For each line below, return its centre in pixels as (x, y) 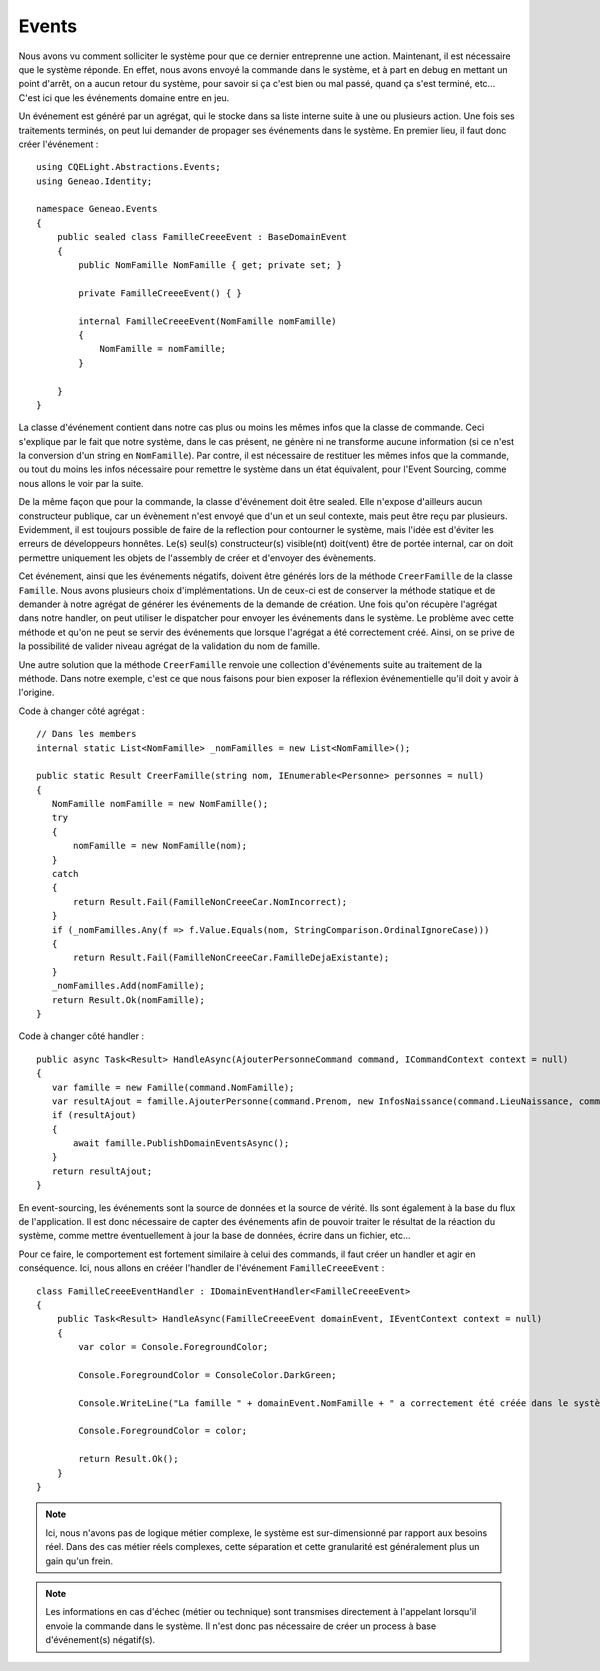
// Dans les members (86, 734)
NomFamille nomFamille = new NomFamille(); (160, 804)
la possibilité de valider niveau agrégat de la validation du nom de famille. (169, 646)
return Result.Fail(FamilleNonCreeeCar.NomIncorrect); (210, 901)
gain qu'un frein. (79, 1561)
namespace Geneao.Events (97, 209)
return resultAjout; (102, 1171)
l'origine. (36, 692)
